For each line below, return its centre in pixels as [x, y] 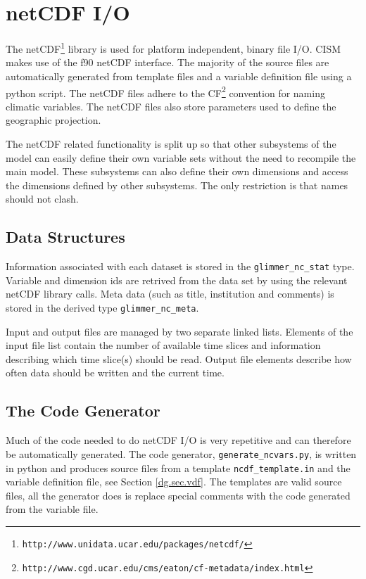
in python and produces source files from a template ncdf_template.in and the [178, 467]
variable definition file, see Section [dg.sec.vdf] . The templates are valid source [174, 482]
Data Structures [65, 237]
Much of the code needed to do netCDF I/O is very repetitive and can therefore [178, 440]
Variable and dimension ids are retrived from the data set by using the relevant [177, 280]
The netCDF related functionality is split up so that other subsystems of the [171, 144]
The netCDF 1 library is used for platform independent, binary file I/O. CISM [173, 47]
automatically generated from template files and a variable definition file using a [179, 76]
